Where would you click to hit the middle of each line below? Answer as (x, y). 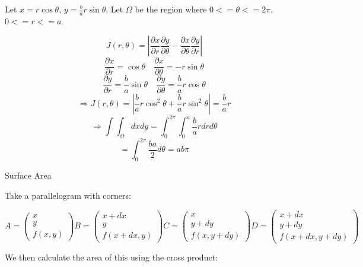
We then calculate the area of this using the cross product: (111, 257)
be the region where (171, 9)
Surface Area (28, 175)
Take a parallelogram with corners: (68, 195)
